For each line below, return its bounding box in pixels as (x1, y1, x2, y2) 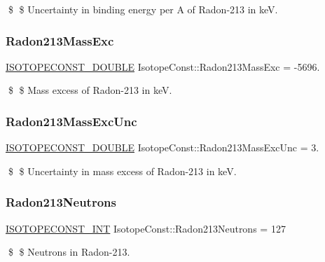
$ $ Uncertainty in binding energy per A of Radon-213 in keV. (8, 2, 278, 16)
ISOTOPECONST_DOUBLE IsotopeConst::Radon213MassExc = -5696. (6, 59, 320, 74)
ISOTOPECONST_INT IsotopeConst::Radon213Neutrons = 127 (6, 221, 286, 235)
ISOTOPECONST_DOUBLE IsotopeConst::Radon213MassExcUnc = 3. (6, 140, 319, 155)
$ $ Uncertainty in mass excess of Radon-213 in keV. (8, 163, 237, 178)
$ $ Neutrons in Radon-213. (8, 244, 130, 259)
